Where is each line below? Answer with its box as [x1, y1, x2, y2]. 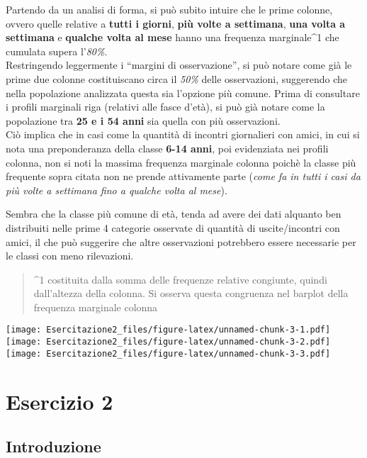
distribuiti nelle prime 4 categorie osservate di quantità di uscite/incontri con [6, 220, 340, 235]
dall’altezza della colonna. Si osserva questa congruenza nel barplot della [33, 286, 349, 301]
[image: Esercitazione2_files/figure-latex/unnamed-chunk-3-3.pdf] [6, 348, 331, 359]
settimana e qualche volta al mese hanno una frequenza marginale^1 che [6, 30, 339, 45]
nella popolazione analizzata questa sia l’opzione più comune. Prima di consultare [6, 85, 360, 100]
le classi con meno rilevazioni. [6, 248, 134, 263]
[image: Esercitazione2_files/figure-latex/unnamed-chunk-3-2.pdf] [6, 337, 331, 347]
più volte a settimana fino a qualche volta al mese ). [6, 182, 227, 197]
